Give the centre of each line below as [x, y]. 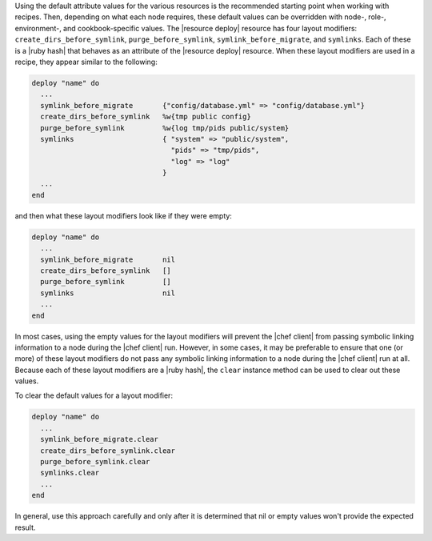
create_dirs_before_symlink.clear [108, 451]
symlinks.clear [70, 473]
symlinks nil [108, 293]
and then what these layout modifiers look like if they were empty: [123, 215]
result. [25, 527]
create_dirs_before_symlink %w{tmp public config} [146, 117]
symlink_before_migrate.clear [100, 439]
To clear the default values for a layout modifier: [94, 395]
